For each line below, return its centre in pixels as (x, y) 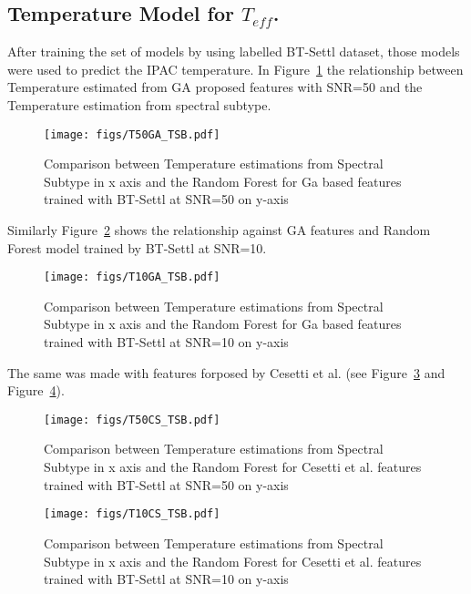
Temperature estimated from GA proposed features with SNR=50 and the (215, 87)
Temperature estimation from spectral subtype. (139, 104)
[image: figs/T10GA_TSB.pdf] (132, 277)
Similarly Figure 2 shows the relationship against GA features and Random (219, 230)
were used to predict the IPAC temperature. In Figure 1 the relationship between (235, 69)
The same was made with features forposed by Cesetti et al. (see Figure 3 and (226, 372)
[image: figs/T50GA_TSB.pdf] (132, 134)
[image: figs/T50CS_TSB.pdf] (132, 420)
